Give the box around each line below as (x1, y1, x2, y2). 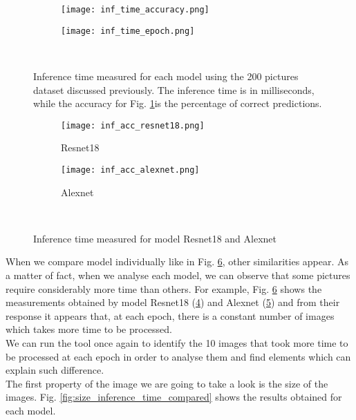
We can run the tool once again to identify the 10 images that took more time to (6, 335, 348, 350)
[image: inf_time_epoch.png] (61, 26, 195, 36)
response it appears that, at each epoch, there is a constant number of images (6, 308, 335, 323)
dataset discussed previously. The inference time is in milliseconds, (33, 82, 315, 97)
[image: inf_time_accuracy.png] (61, 5, 209, 15)
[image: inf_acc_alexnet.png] (61, 164, 200, 175)
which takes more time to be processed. (6, 322, 172, 336)
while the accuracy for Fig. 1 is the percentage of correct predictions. (33, 96, 322, 111)
